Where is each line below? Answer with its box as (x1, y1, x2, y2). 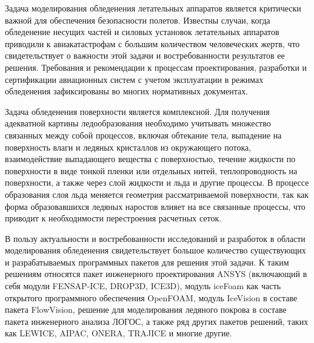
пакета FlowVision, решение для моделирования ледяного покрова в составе (5, 303, 287, 316)
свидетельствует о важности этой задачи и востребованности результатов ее (5, 49, 285, 62)
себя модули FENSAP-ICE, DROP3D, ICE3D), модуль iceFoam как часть (5, 279, 281, 292)
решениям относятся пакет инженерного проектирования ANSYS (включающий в (5, 267, 307, 280)
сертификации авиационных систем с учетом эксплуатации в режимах (5, 73, 264, 85)
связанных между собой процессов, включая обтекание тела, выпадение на (5, 128, 282, 141)
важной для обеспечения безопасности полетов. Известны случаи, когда (5, 13, 270, 26)
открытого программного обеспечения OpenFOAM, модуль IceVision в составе (5, 291, 298, 304)
